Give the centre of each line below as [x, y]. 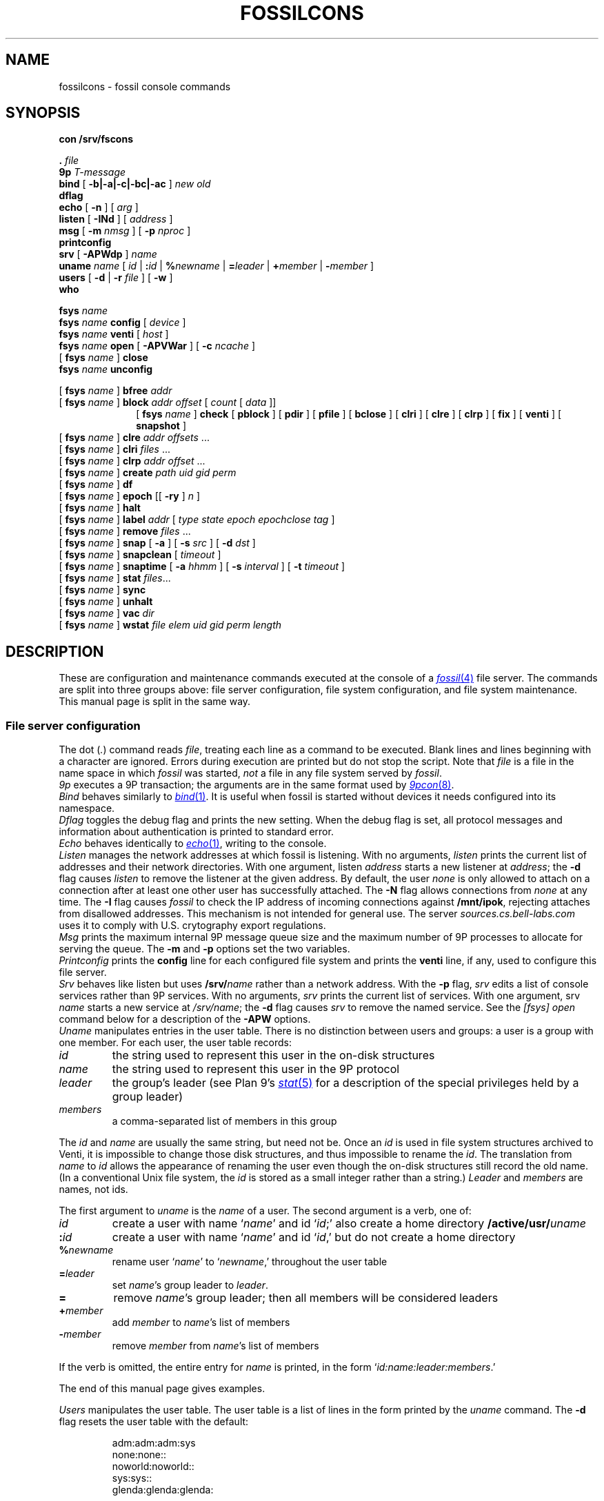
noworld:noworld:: [153, 1467]
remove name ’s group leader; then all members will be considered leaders [306, 1298]
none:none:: [139, 1455]
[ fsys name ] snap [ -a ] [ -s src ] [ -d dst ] [157, 543]
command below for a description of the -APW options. [185, 1019]
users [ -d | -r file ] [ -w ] [116, 278]
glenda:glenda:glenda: [163, 1490]
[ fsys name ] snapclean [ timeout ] [140, 555]
